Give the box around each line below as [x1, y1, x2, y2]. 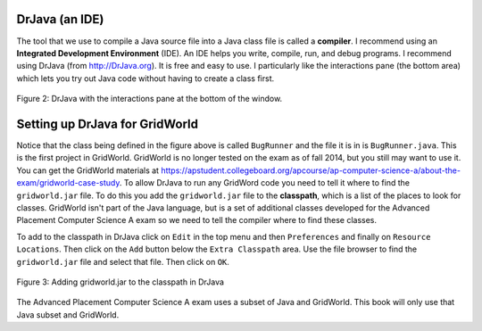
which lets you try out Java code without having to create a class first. [16, 72, 275, 84]
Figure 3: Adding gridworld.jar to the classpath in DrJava [16, 277, 225, 287]
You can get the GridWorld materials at [16, 165, 160, 176]
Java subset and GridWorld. [16, 309, 120, 320]
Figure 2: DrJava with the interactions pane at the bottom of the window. [16, 94, 283, 104]
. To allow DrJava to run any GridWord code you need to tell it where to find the [119, 178, 411, 188]
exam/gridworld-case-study [16, 178, 120, 188]
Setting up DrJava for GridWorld [16, 116, 198, 131]
